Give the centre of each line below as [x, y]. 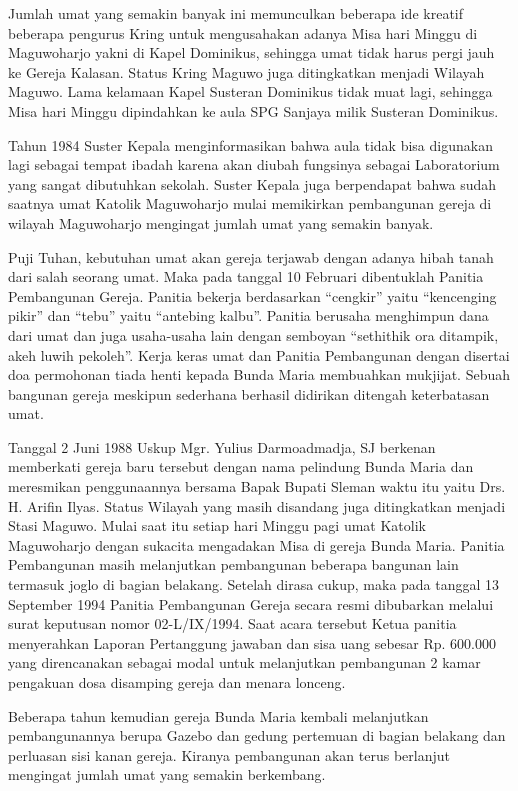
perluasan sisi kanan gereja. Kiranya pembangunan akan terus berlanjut [229, 754]
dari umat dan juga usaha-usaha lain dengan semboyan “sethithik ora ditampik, [253, 334]
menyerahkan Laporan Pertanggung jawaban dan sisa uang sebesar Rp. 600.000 [252, 642]
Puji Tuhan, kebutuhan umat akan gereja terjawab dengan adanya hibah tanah [251, 256]
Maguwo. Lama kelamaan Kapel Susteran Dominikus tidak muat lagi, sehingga [250, 91]
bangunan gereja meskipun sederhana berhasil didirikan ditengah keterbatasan [249, 393]
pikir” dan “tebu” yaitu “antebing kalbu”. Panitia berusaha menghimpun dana [248, 315]
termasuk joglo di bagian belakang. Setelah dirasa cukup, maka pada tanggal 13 [254, 584]
